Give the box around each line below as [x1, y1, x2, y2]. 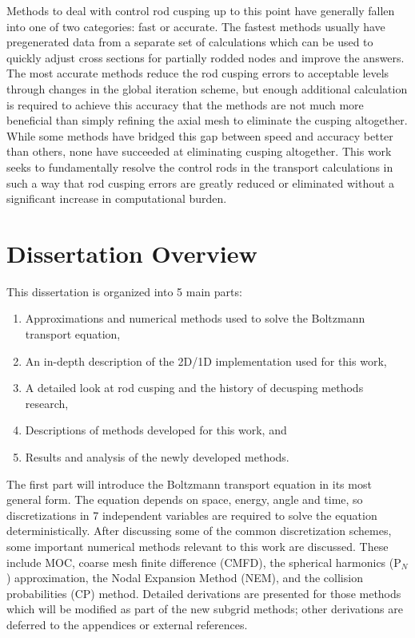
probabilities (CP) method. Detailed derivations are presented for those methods [6, 585, 401, 601]
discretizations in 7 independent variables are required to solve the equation [6, 506, 377, 523]
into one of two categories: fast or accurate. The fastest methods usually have [6, 18, 385, 34]
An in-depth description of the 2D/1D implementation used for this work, [25, 352, 387, 369]
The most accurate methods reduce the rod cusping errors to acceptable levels [6, 65, 389, 81]
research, [25, 394, 69, 411]
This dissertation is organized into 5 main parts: [6, 283, 242, 299]
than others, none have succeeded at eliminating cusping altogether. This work [6, 143, 392, 160]
